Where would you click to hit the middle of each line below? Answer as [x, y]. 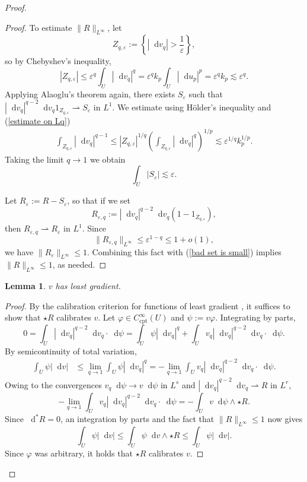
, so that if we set [99, 200]
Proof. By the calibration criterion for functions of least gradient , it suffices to [148, 305]
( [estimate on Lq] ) [38, 120]
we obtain [108, 159]
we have [19, 251]
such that [206, 93]
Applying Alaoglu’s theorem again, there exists [90, 93]
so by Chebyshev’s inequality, [58, 61]
